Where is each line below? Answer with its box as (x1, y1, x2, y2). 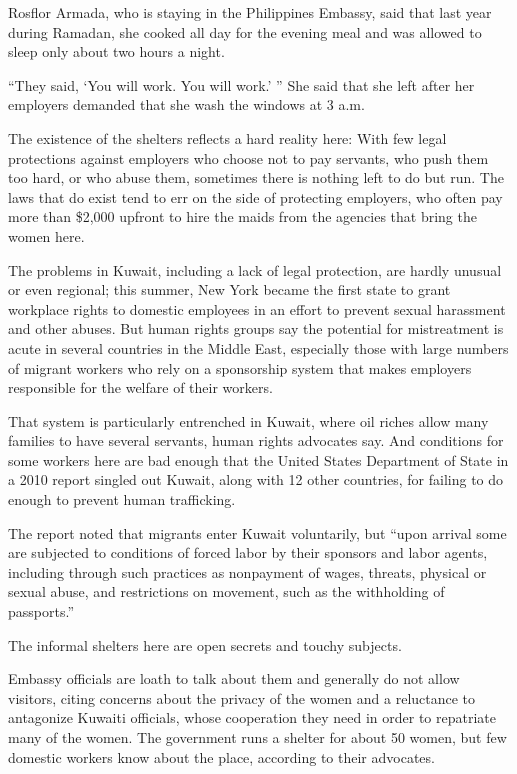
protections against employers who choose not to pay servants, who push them (8, 147, 489, 168)
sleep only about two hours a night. (8, 41, 225, 62)
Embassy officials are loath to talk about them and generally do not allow (8, 668, 460, 689)
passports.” (8, 601, 74, 622)
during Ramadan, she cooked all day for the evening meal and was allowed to (8, 21, 482, 42)
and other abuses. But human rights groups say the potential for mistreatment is (8, 318, 504, 339)
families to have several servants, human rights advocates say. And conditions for (8, 430, 504, 451)
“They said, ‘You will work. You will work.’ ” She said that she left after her (8, 74, 475, 95)
